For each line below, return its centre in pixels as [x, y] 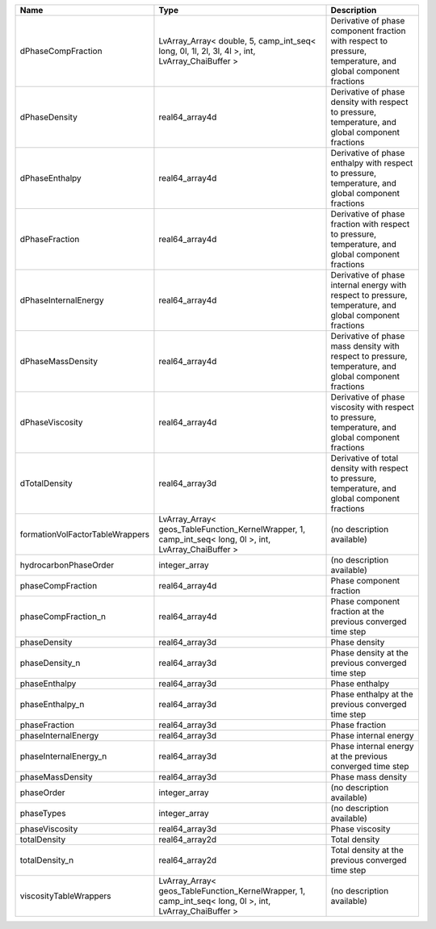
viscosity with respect [373, 407]
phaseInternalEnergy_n [63, 756]
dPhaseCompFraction [61, 51]
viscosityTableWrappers [66, 896]
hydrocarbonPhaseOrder [67, 565]
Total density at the [367, 850]
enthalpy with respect [372, 163]
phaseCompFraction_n [63, 616]
